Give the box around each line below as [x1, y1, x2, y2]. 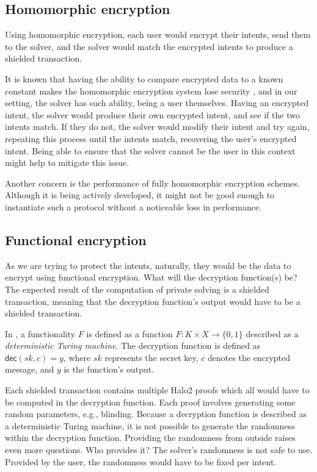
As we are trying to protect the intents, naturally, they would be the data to [5, 259, 291, 271]
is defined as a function [86, 327, 173, 340]
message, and [5, 363, 54, 376]
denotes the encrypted [207, 351, 291, 363]
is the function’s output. [64, 363, 155, 376]
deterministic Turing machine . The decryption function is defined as [5, 339, 261, 352]
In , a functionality [5, 327, 76, 340]
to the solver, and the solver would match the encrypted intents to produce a [5, 40, 293, 52]
